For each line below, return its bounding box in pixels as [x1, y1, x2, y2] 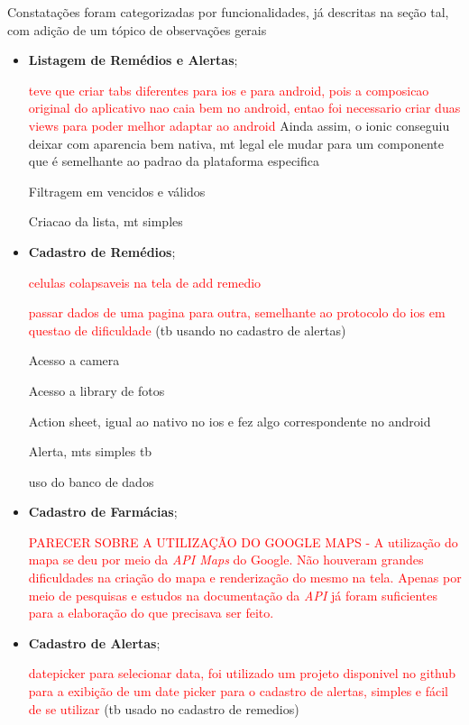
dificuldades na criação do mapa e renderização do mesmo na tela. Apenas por [28, 568, 462, 587]
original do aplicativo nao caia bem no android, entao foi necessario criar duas [28, 98, 461, 117]
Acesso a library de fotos [28, 381, 165, 399]
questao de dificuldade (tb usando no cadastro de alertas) [28, 320, 346, 339]
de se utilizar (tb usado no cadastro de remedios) [28, 699, 299, 718]
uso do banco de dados [28, 472, 154, 491]
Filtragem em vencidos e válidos [28, 181, 206, 200]
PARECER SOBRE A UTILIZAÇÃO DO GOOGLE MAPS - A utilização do [28, 532, 458, 551]
